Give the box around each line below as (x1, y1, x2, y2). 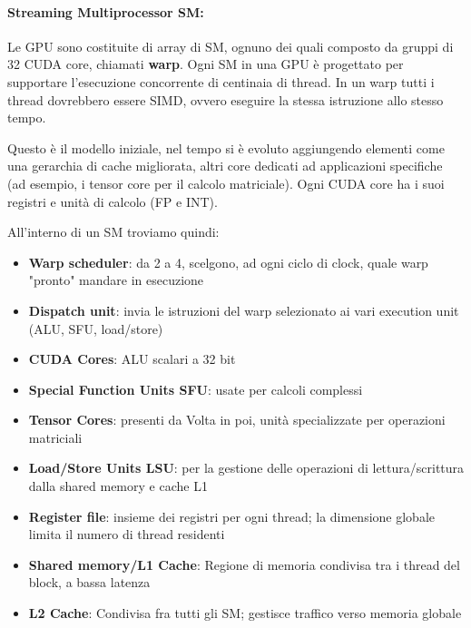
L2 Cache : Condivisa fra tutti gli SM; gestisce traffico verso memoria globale (28, 603, 462, 623)
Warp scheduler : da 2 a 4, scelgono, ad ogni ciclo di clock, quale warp (28, 252, 428, 271)
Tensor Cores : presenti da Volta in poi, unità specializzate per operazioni (28, 410, 446, 429)
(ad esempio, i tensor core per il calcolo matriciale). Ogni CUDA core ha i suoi (7, 173, 445, 192)
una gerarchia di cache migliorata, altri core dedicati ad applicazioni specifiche (7, 156, 443, 175)
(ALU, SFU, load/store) (28, 319, 163, 338)
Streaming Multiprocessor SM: (7, 2, 204, 21)
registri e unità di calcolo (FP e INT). (7, 191, 218, 211)
